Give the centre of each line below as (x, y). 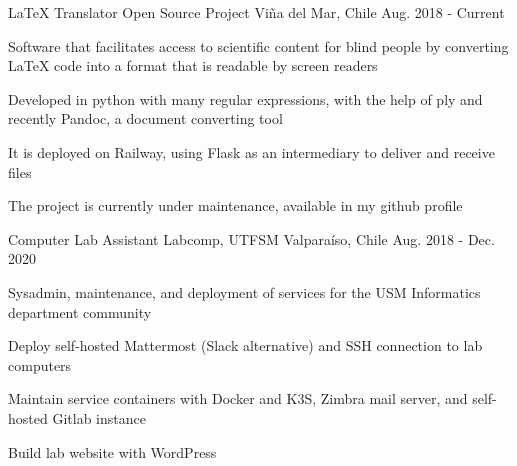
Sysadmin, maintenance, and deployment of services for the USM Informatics (244, 291)
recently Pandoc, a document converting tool (145, 118)
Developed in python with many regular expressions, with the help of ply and (245, 98)
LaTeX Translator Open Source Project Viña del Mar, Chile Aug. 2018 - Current (256, 12)
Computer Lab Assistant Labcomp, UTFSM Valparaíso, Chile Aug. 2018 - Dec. (251, 238)
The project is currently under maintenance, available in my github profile (235, 205)
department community (80, 311)
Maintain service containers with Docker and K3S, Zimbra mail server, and (238, 398)
